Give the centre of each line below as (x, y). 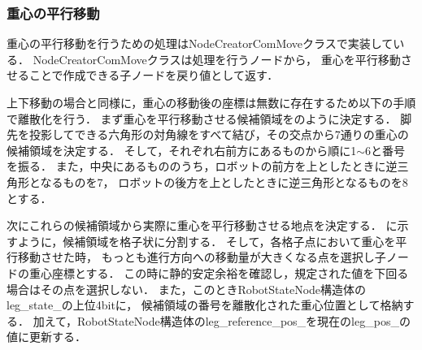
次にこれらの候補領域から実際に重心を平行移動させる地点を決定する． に (202, 225)
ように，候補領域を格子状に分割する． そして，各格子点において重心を (207, 241)
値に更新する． (46, 337)
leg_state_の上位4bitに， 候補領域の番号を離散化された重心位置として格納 (205, 305)
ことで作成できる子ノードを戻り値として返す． (154, 75)
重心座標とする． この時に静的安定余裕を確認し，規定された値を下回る (219, 272)
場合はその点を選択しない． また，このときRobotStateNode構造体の (187, 289)
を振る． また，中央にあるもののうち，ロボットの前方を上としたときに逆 (202, 166)
